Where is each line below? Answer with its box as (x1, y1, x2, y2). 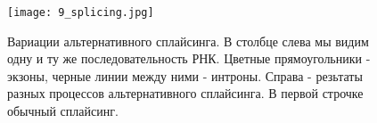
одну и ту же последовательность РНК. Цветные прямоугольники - (7, 49, 371, 68)
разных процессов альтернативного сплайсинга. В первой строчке (7, 84, 364, 102)
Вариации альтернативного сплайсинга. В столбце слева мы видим (7, 31, 369, 50)
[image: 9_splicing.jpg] (7, 6, 154, 19)
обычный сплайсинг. (7, 102, 119, 120)
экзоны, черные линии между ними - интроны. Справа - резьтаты (7, 66, 363, 85)
